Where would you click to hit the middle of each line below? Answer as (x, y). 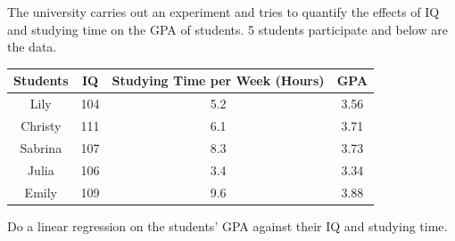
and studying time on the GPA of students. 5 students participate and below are (227, 29)
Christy (41, 125)
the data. (32, 47)
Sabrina (41, 147)
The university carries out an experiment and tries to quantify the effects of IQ (223, 12)
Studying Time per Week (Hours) (218, 80)
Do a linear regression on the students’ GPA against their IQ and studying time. (227, 225)
